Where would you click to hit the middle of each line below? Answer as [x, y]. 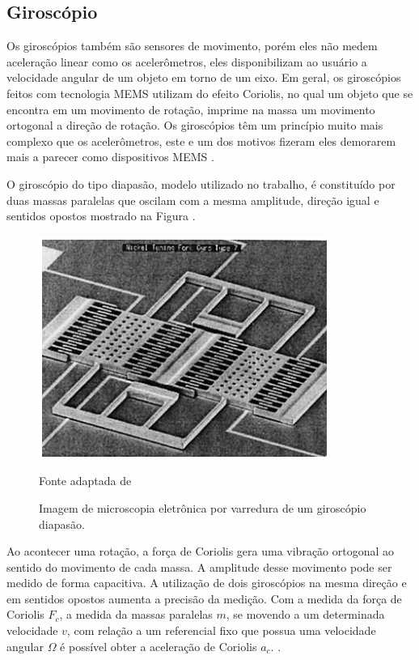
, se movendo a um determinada [305, 614]
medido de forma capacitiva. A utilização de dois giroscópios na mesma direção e [207, 583]
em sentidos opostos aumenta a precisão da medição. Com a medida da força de [204, 598]
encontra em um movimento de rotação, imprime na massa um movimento [191, 109]
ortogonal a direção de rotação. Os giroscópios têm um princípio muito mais [195, 125]
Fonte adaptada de [85, 481]
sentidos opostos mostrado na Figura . [101, 216]
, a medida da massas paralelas [136, 614]
